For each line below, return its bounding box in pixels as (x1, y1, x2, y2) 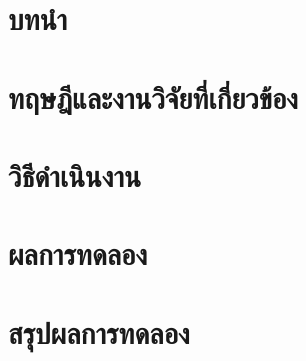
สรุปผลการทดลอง (8, 311, 190, 352)
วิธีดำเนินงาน (8, 154, 141, 195)
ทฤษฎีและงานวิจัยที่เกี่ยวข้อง (8, 76, 298, 117)
